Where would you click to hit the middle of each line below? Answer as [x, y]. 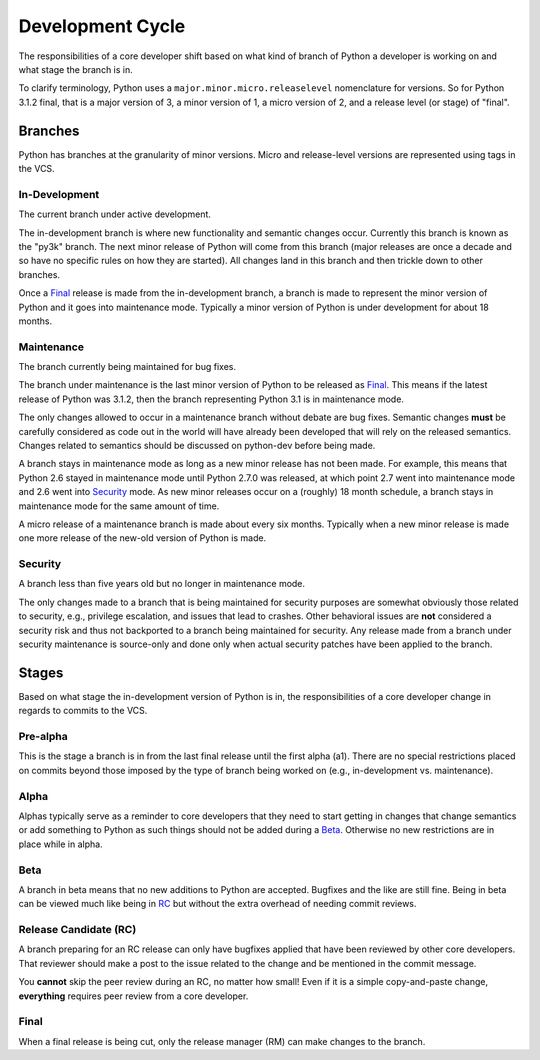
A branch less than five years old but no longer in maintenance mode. [161, 584]
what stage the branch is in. [76, 69]
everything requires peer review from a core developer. [133, 996]
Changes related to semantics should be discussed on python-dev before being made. [197, 445]
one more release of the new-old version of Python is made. [142, 538]
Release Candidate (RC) [77, 930]
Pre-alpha [43, 737]
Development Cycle [102, 26]
